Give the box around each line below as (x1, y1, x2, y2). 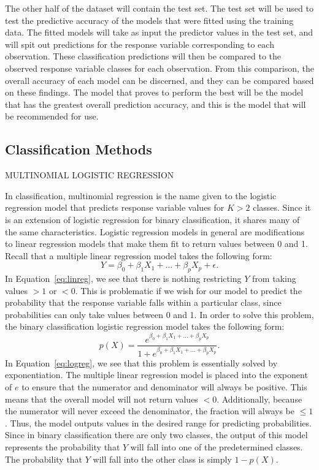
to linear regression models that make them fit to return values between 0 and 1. (5, 237, 308, 250)
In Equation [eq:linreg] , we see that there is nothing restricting (5, 272, 242, 285)
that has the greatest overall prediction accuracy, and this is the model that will (5, 97, 306, 110)
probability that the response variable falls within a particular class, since (5, 296, 282, 309)
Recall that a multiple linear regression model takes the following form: (5, 249, 272, 262)
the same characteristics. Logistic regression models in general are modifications (5, 225, 305, 238)
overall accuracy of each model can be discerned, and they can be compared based (5, 74, 314, 86)
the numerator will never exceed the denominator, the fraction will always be (5, 404, 294, 417)
